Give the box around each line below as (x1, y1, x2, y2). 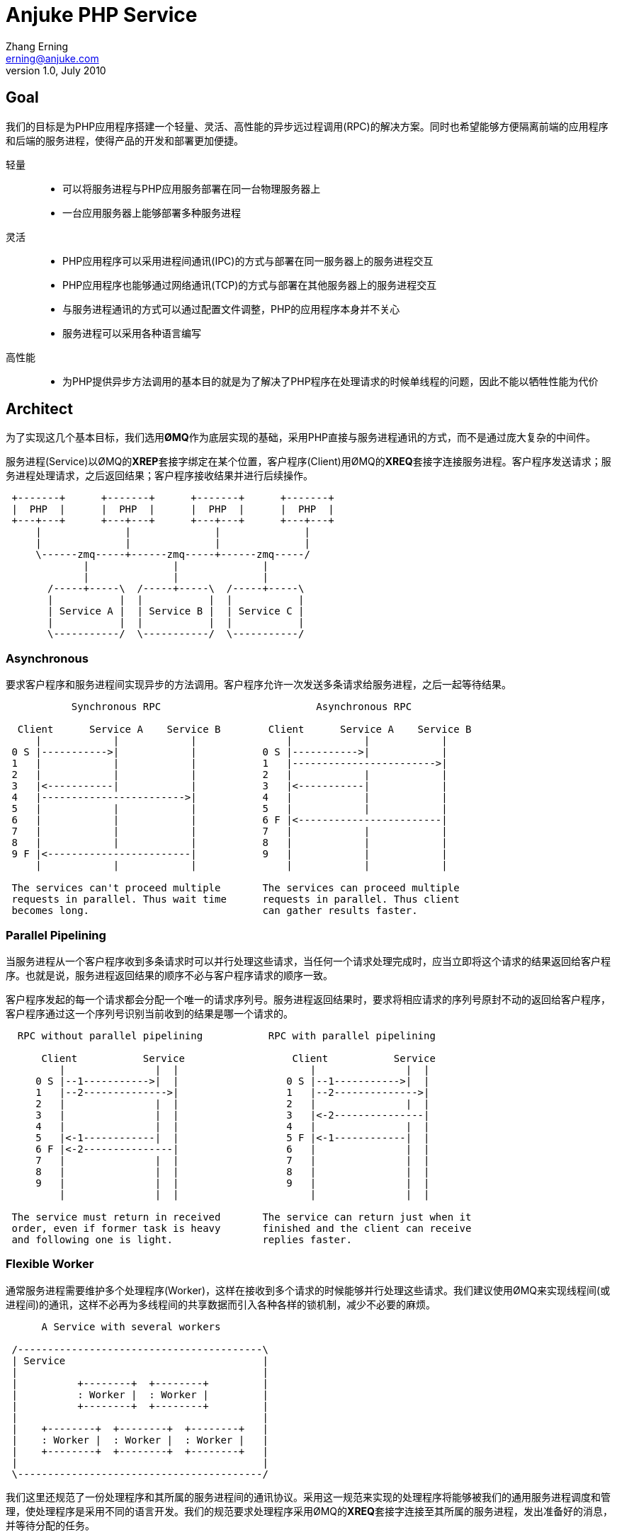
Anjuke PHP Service (6, 3, 198, 27)
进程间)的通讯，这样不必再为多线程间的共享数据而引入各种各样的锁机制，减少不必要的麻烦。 (6, 1298, 436, 1310)
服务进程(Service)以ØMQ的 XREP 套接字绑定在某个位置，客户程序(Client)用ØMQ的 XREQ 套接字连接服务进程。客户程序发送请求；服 (6, 455, 611, 468)
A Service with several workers (41, 1320, 221, 1332)
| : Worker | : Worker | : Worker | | (11, 1434, 268, 1446)
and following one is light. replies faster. (11, 1233, 352, 1245)
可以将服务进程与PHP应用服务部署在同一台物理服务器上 (62, 182, 321, 195)
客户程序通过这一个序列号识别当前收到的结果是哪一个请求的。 (6, 1007, 293, 1019)
